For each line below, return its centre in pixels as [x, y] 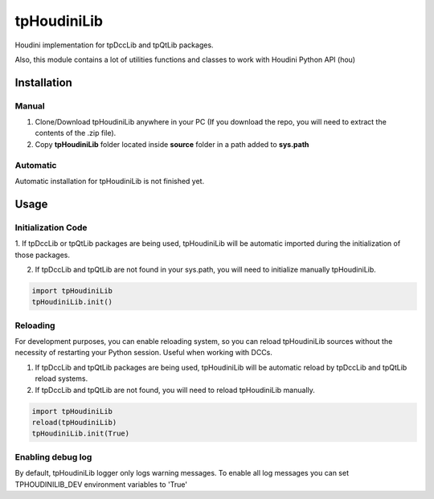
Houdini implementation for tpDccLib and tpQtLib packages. [114, 45]
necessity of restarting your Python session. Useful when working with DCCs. [144, 353]
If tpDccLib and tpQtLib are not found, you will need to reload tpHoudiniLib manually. [175, 390]
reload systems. [61, 378]
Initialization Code [51, 227]
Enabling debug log [53, 456]
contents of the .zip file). [76, 133]
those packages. [43, 255]
